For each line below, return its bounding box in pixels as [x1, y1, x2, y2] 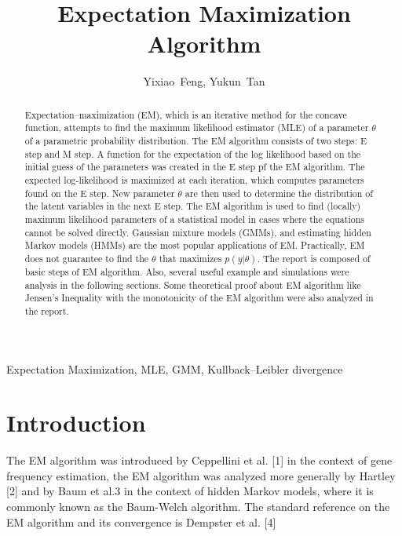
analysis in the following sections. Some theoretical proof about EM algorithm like [24, 278, 361, 291]
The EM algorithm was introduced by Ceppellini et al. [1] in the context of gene [6, 452, 393, 469]
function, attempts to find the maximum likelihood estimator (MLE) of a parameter [24, 121, 369, 134]
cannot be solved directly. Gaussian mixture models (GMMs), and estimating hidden [24, 225, 371, 239]
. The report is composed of [257, 251, 371, 264]
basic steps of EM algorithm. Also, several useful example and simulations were [24, 264, 349, 278]
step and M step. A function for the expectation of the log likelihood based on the [24, 147, 361, 160]
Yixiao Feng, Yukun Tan [143, 73, 265, 89]
